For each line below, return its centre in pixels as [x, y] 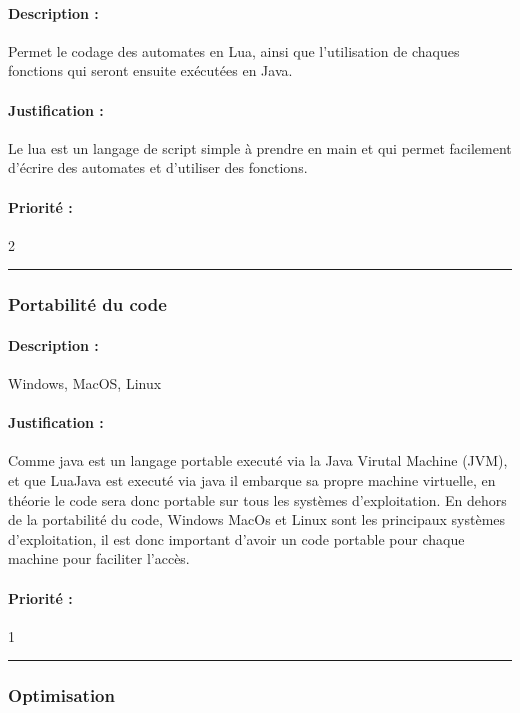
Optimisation [61, 695]
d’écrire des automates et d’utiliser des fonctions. [158, 167]
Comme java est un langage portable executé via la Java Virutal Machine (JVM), [258, 460]
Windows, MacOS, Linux [85, 383]
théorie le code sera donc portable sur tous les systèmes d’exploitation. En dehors [257, 499]
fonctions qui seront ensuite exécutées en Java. [150, 70]
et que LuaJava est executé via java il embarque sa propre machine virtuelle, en [252, 479]
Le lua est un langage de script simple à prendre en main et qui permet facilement [260, 147]
